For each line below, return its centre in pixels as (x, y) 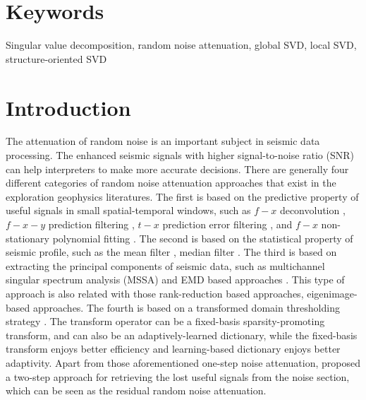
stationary (28, 238)
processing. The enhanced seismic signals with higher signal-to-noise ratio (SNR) (180, 155)
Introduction (68, 107)
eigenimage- (332, 293)
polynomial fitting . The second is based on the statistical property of (203, 238)
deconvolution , (312, 210)
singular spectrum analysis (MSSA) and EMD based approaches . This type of (175, 280)
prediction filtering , (91, 224)
